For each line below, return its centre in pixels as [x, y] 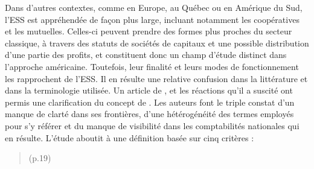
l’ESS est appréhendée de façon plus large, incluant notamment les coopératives [152, 19]
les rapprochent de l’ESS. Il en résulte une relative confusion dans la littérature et [156, 78]
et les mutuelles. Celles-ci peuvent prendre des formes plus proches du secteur [149, 31]
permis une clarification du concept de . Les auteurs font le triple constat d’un [150, 102]
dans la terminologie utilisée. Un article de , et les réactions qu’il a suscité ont [149, 90]
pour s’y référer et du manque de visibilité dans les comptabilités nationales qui [152, 125]
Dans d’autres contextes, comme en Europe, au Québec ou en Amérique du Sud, [154, 7]
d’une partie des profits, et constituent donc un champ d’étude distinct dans [146, 55]
